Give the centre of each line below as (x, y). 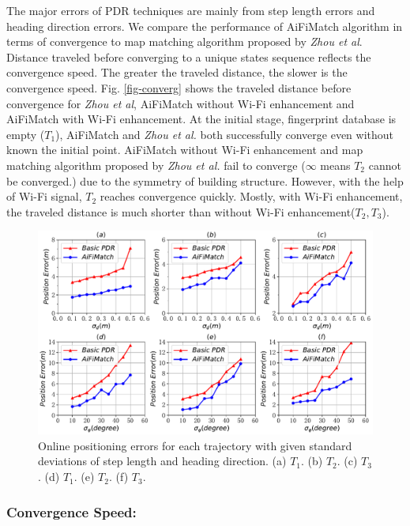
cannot (385, 165)
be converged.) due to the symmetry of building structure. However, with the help (205, 180)
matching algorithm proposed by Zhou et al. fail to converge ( (156, 165)
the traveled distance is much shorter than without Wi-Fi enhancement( (181, 211)
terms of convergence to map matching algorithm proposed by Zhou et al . (184, 41)
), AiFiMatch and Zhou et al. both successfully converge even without (225, 134)
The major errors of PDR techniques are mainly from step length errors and (191, 10)
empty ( (26, 134)
